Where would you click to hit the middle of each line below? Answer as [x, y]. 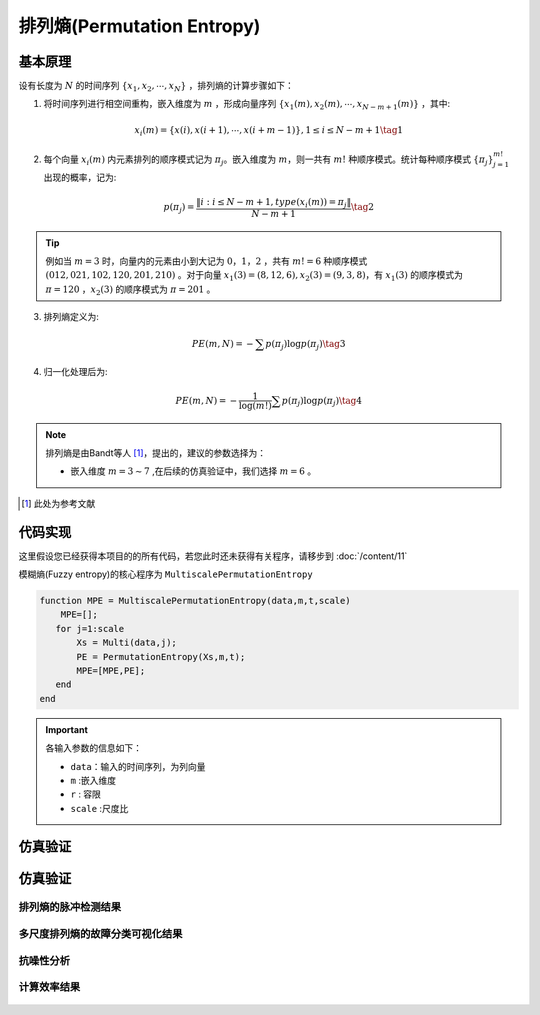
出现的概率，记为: [80, 177]
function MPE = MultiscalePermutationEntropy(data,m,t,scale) [195, 601]
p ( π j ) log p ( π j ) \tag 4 [321, 402]
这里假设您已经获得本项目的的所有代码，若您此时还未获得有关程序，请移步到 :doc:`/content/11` [213, 556]
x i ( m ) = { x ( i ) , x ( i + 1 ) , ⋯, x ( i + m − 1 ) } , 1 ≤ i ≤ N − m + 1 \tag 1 [269, 131]
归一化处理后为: [76, 371]
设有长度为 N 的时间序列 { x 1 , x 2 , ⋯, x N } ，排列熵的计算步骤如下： [156, 87]
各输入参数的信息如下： [93, 748]
